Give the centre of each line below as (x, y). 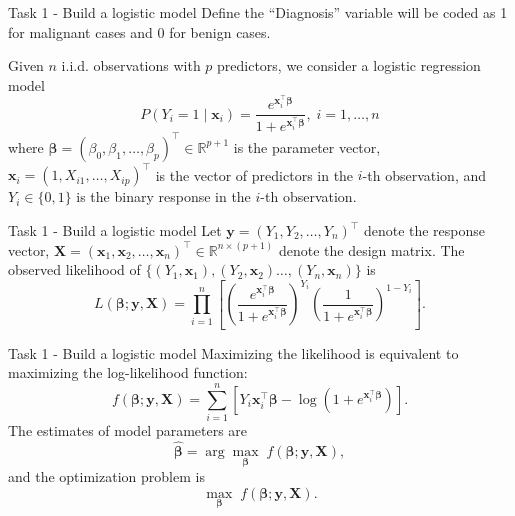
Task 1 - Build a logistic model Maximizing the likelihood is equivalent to (233, 352)
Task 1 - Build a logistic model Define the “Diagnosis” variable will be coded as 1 (258, 12)
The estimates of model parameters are (128, 430)
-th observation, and (424, 174)
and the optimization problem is (106, 476)
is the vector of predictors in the (254, 174)
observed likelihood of (74, 269)
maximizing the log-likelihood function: (128, 372)
